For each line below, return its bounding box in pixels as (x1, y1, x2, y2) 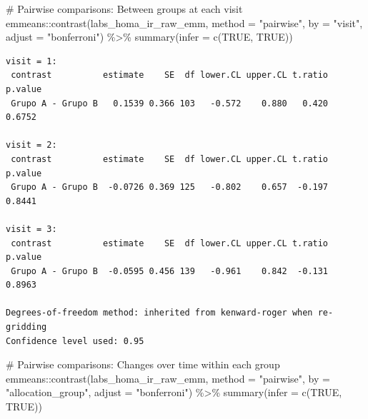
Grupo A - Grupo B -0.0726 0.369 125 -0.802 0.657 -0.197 (11, 182, 329, 193)
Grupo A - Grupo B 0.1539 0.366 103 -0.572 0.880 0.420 (11, 98, 329, 108)
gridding (6, 322, 47, 333)
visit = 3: (6, 223, 57, 234)
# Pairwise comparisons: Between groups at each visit (6, 1, 243, 16)
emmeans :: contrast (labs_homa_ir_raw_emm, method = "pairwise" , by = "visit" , (6, 15, 363, 30)
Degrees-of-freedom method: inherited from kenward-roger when (6, 308, 313, 318)
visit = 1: (6, 56, 57, 66)
